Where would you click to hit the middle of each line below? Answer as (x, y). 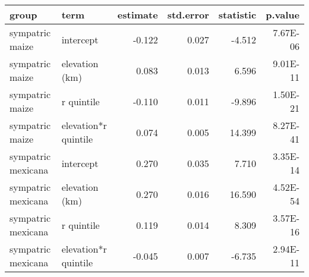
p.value (283, 15)
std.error (188, 15)
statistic (237, 15)
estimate (138, 15)
